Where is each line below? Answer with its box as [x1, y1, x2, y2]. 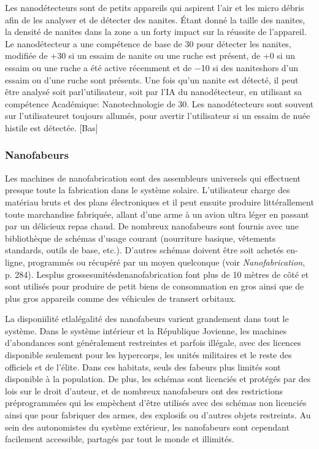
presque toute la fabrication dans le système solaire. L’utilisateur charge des [5, 183, 290, 196]
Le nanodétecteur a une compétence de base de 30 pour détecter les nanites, [5, 37, 291, 50]
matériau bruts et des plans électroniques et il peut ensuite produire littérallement [5, 195, 314, 208]
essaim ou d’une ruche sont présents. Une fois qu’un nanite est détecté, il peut [5, 73, 299, 86]
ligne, [5, 255, 25, 268]
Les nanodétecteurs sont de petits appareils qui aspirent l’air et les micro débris [5, 1, 304, 13]
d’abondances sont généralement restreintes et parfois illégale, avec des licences [5, 336, 301, 349]
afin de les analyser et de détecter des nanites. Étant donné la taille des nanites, [5, 13, 306, 26]
